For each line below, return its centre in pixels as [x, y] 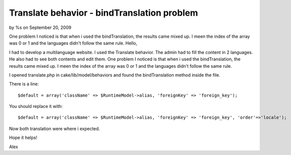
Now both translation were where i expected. [54, 129]
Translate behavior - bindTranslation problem [104, 13]
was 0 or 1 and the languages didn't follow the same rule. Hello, [73, 43]
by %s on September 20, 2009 [40, 27]
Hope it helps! [23, 138]
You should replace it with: [36, 106]
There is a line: [24, 84]
